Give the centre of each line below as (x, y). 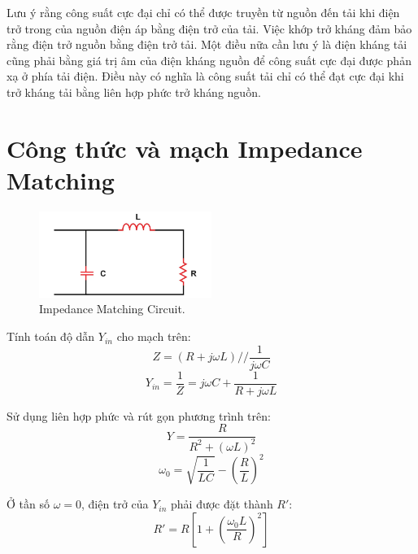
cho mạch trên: (154, 336)
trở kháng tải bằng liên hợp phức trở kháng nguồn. (134, 92)
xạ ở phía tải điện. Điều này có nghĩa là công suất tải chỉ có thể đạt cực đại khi (205, 76)
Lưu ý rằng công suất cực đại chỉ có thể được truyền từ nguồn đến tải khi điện (203, 12)
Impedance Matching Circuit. (112, 309)
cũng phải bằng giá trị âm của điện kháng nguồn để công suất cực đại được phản (209, 60)
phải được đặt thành (222, 504)
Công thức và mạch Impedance (185, 148)
